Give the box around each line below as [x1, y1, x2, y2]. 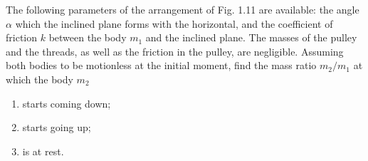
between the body [48, 30, 127, 45]
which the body [6, 71, 73, 86]
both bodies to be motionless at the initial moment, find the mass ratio [6, 58, 317, 73]
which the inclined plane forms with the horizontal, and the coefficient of [15, 16, 333, 31]
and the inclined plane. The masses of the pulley [145, 30, 357, 45]
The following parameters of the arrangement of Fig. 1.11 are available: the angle [6, 2, 359, 16]
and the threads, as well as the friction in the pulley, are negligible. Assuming [6, 43, 344, 58]
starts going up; [22, 120, 91, 135]
